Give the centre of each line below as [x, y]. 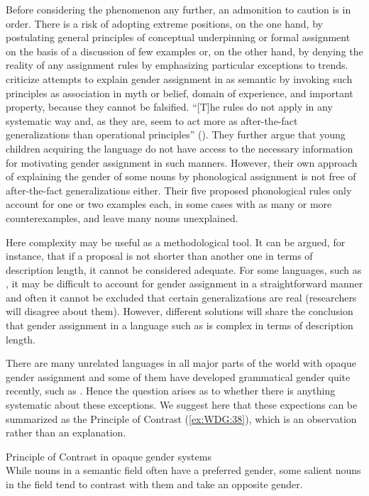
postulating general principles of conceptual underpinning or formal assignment [178, 37]
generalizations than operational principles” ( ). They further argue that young [176, 134]
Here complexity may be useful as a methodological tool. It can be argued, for [176, 242]
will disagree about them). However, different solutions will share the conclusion [180, 311]
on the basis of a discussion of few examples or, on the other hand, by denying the [184, 51]
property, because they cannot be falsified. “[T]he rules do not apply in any [169, 107]
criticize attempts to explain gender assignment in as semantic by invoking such [179, 78]
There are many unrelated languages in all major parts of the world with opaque [181, 363]
